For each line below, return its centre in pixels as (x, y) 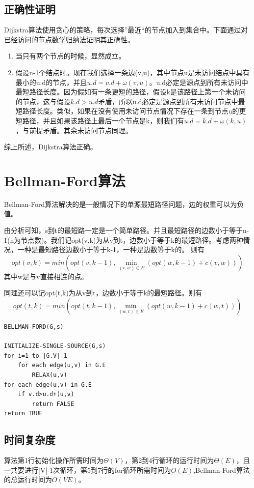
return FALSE (53, 404)
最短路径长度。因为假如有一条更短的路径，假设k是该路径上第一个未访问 (131, 92)
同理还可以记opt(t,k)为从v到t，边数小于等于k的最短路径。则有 (103, 293)
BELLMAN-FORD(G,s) (34, 327)
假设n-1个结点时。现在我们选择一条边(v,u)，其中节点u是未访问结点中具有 (132, 72)
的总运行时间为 (28, 479)
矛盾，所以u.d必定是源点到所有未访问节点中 (168, 101)
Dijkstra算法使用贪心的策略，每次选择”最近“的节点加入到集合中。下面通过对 (126, 30)
